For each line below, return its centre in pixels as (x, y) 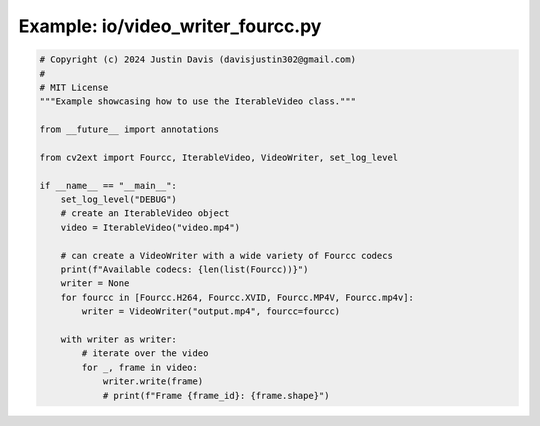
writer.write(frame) (153, 381)
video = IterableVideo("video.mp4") (150, 227)
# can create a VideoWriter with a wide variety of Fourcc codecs (227, 255)
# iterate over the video (145, 353)
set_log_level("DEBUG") (118, 199)
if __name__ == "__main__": (108, 185)
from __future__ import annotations (129, 129)
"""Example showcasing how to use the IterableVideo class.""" (198, 101)
